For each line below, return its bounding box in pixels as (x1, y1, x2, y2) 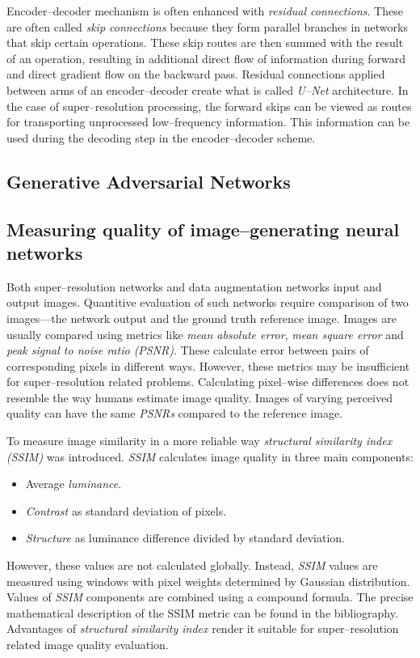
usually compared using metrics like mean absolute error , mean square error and (6, 325, 404, 342)
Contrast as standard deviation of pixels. (25, 502, 227, 519)
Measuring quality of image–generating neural (6, 216, 400, 241)
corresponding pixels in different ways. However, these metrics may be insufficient (6, 357, 410, 374)
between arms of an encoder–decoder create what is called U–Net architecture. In (6, 81, 409, 98)
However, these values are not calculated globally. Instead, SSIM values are (6, 557, 378, 574)
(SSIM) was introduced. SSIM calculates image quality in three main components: (6, 448, 414, 465)
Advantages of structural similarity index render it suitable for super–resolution (6, 620, 399, 637)
